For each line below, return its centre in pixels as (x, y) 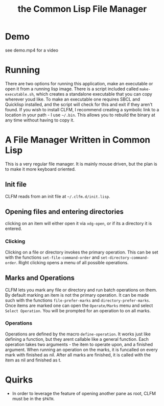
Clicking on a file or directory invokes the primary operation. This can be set (82, 252)
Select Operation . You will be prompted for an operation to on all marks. (78, 310)
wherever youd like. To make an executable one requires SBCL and (73, 99)
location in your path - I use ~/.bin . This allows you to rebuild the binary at (80, 115)
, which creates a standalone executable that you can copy (93, 94)
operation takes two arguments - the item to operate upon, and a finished (79, 344)
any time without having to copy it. (40, 120)
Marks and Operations (40, 278)
